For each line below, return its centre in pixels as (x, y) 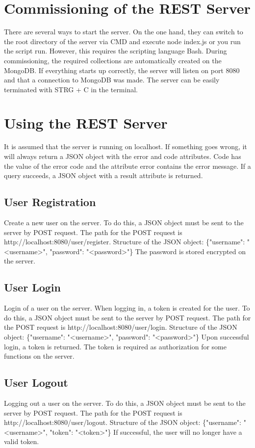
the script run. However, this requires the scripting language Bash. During (115, 51)
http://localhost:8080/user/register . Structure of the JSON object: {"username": (125, 242)
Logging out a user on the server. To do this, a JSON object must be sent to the (125, 403)
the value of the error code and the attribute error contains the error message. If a (127, 166)
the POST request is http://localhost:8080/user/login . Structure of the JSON (121, 327)
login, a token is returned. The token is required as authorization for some (115, 346)
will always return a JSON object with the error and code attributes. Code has (123, 156)
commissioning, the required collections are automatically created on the (113, 60)
